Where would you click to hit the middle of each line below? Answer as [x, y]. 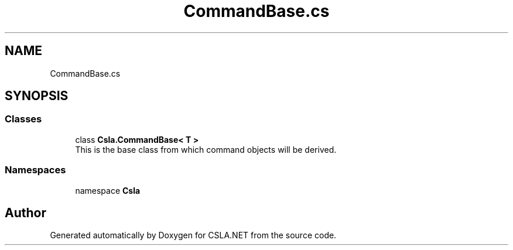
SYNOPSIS [37, 96]
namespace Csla [108, 190]
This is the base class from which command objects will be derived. [206, 149]
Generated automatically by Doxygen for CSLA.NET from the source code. [193, 235]
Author [25, 213]
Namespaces [35, 170]
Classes [23, 119]
